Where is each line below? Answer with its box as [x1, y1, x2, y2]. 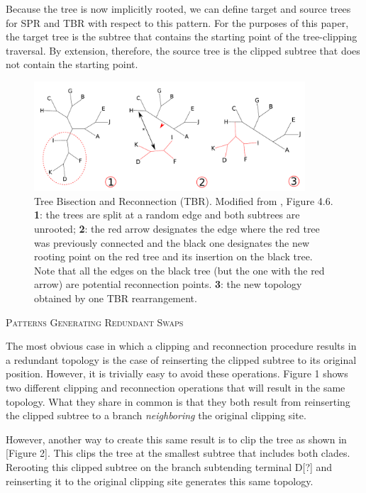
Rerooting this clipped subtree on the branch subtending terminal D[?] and [6, 459, 333, 474]
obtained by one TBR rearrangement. [34, 290, 197, 305]
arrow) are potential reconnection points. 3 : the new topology [34, 277, 302, 292]
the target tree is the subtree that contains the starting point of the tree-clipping [6, 29, 357, 44]
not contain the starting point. [6, 57, 138, 72]
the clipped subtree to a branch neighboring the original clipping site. [6, 408, 306, 423]
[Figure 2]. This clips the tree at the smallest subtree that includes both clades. [6, 445, 350, 460]
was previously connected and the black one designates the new [34, 235, 310, 250]
